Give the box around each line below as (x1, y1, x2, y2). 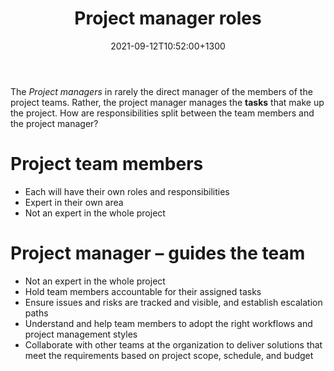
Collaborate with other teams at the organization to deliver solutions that (24, 338, 323, 351)
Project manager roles (74, 7, 262, 30)
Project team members (10, 153, 204, 176)
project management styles (24, 328, 138, 340)
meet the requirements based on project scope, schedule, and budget (24, 349, 314, 361)
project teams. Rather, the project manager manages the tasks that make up (10, 96, 325, 108)
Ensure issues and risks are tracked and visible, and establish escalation (24, 296, 323, 308)
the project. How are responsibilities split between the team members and (10, 107, 315, 119)
